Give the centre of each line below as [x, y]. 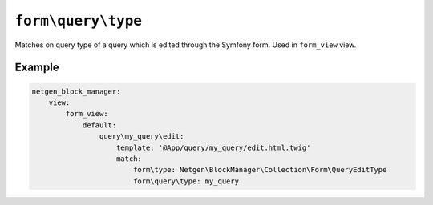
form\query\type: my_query [186, 181]
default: [99, 125]
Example [37, 68]
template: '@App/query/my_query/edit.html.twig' [214, 147]
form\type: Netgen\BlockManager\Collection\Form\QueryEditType [260, 170]
